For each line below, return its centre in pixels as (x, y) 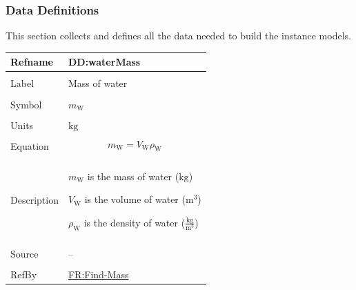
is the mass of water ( (133, 176)
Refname (32, 62)
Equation (30, 145)
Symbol (26, 104)
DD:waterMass (104, 62)
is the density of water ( (135, 222)
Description (34, 199)
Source (24, 254)
